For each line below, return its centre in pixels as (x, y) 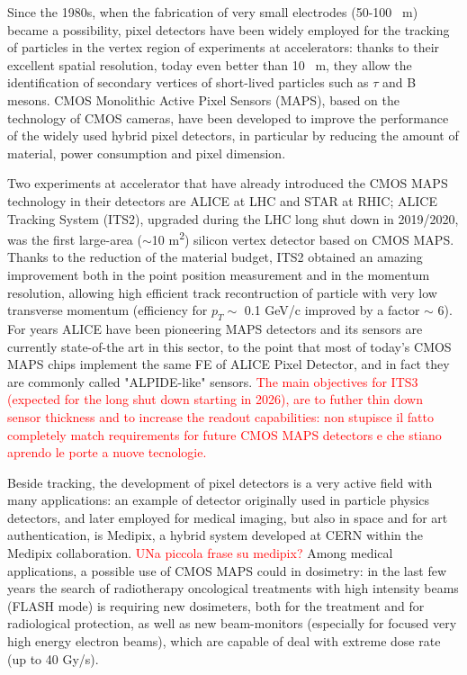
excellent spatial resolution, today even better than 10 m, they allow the (210, 64)
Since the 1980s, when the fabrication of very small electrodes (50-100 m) (213, 12)
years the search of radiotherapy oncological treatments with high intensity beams (233, 588)
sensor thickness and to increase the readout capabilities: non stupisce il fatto (220, 416)
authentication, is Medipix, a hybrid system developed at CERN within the (215, 535)
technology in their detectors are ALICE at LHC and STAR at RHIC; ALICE (222, 200)
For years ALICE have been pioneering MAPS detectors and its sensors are (215, 328)
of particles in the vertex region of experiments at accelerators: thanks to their (224, 47)
